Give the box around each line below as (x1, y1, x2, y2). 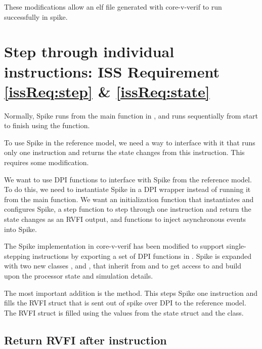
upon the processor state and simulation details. (4, 270, 153, 281)
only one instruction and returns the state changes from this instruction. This (4, 147, 245, 158)
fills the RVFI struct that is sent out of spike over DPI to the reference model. (4, 297, 246, 308)
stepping (4, 250, 30, 261)
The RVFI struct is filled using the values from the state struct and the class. (4, 307, 244, 318)
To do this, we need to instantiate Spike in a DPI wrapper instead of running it (4, 184, 251, 195)
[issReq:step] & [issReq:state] (4, 81, 210, 101)
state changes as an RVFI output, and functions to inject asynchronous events (4, 214, 246, 224)
